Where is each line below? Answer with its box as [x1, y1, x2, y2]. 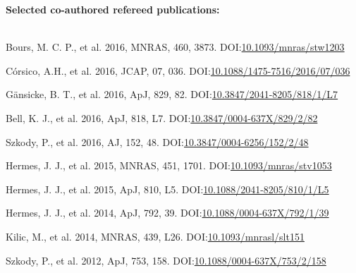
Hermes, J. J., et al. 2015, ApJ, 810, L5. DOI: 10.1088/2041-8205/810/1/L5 [6, 181, 329, 196]
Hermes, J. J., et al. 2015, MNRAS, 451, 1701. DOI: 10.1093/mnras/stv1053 [6, 158, 332, 173]
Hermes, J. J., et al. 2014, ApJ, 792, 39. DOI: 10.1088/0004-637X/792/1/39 [6, 205, 329, 220]
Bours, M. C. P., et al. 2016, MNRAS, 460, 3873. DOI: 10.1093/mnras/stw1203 [6, 40, 345, 54]
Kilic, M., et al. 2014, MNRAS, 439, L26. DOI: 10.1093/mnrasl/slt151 [6, 229, 305, 243]
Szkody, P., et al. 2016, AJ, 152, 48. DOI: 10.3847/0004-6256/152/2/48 [6, 134, 309, 149]
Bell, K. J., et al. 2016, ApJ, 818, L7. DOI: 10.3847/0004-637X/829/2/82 [6, 110, 318, 125]
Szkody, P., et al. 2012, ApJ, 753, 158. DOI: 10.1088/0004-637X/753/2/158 [6, 253, 326, 267]
